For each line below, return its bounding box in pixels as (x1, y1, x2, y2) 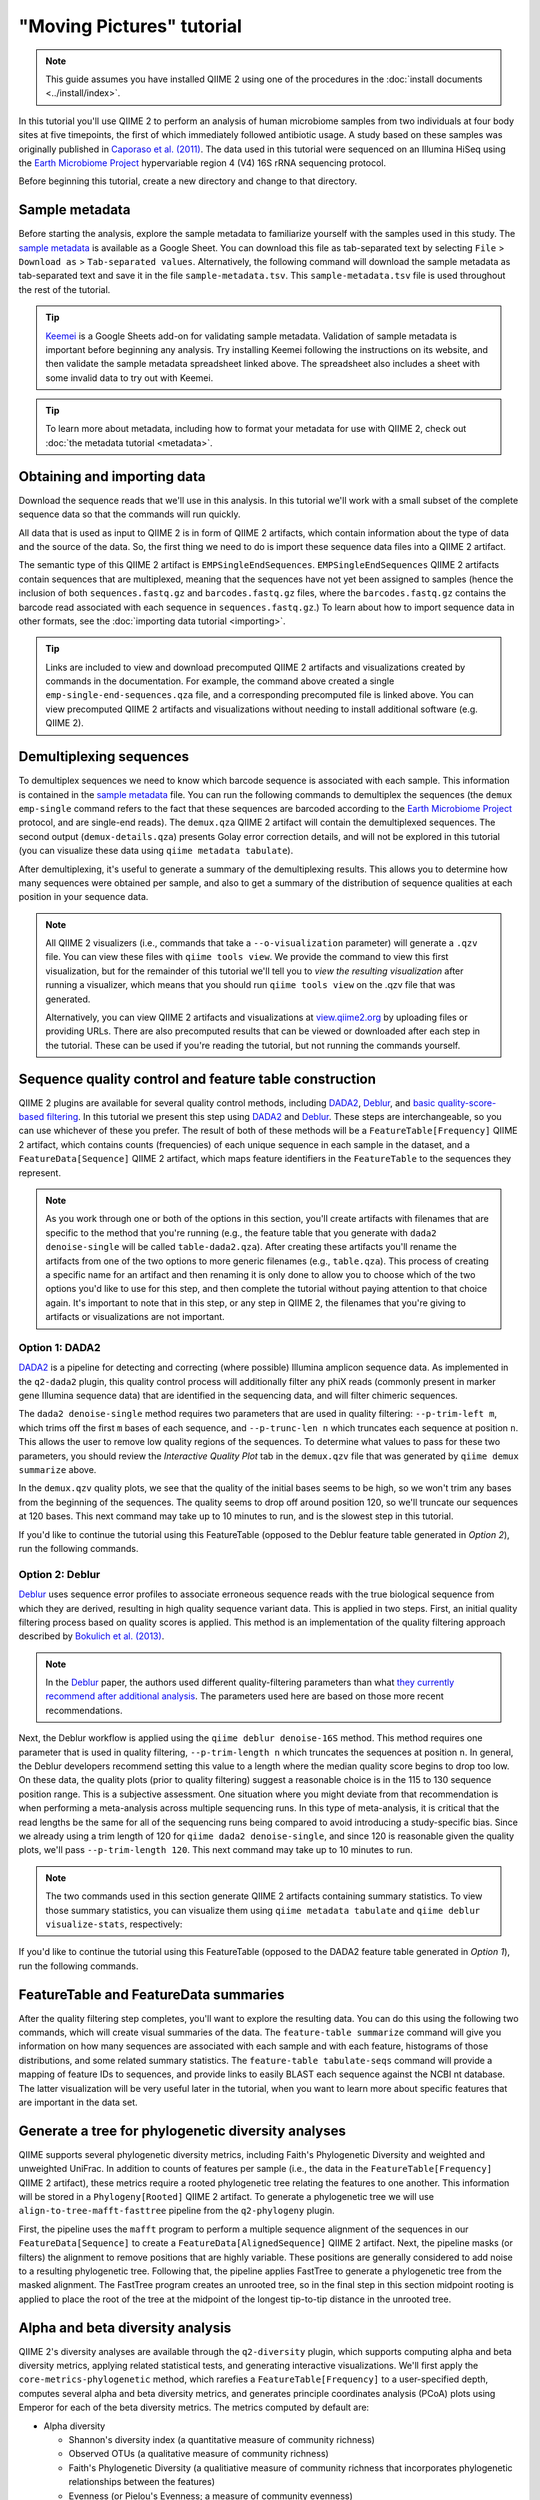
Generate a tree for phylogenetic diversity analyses (18, 2122, 347, 2139)
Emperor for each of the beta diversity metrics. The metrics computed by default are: (18, 2401, 370, 2414)
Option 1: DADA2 (18, 1340, 101, 1354)
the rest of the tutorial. (18, 283, 111, 295)
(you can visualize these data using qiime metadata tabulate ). (18, 845, 294, 857)
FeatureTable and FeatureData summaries (18, 1986, 285, 2003)
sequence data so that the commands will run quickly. (18, 508, 241, 520)
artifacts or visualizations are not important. (45, 1311, 225, 1323)
